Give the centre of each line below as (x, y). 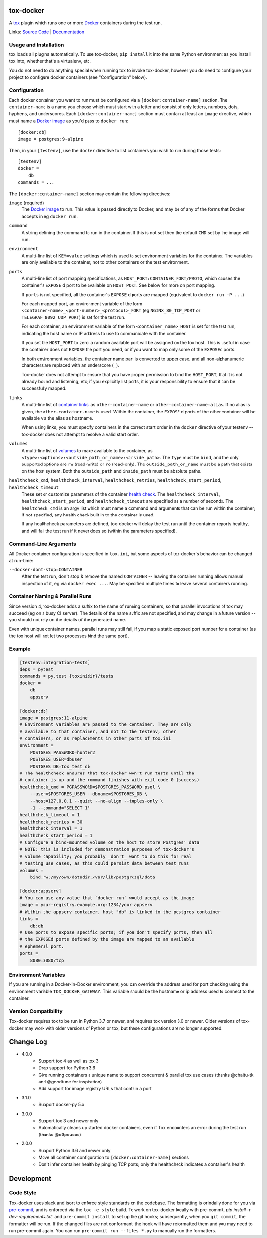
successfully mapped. (44, 388)
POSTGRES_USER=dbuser (56, 759)
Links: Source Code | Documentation (46, 32)
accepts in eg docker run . (49, 216)
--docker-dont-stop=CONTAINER (46, 570)
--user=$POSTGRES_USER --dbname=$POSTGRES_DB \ (89, 794)
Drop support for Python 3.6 (67, 1068)
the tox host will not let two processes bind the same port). (69, 636)
